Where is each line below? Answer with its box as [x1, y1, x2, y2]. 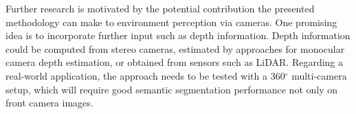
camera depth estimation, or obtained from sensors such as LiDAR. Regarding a [5, 55, 344, 69]
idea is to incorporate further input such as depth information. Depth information [5, 28, 351, 43]
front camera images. [5, 95, 93, 110]
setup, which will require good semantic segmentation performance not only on [5, 82, 337, 96]
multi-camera [291, 68, 347, 82]
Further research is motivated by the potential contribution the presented [5, 1, 315, 15]
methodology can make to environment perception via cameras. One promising [5, 14, 337, 29]
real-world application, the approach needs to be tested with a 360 [5, 68, 285, 82]
